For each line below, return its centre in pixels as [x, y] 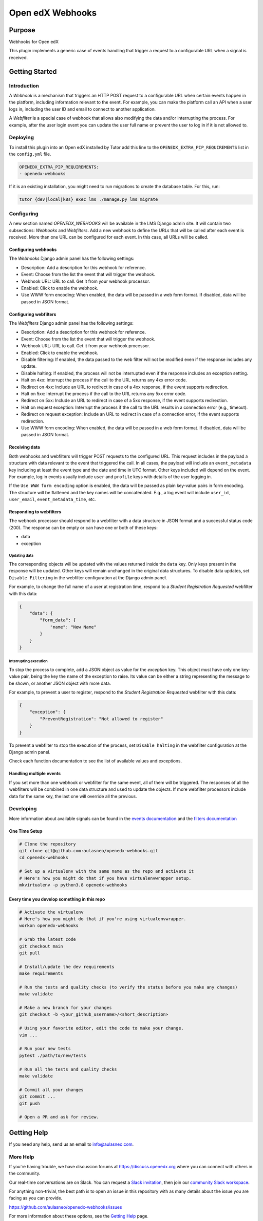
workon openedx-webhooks [49, 926]
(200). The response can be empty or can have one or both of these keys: [83, 527]
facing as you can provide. [36, 1198]
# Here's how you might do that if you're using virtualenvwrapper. [103, 919]
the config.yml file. [30, 154]
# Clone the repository [48, 844]
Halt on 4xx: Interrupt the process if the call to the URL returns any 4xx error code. [104, 380]
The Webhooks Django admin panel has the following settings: [72, 258]
